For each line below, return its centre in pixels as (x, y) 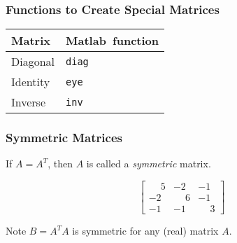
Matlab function (112, 41)
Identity (31, 82)
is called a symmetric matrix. (149, 164)
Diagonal (33, 62)
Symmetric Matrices (64, 138)
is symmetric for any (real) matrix (145, 231)
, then (60, 164)
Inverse (29, 102)
